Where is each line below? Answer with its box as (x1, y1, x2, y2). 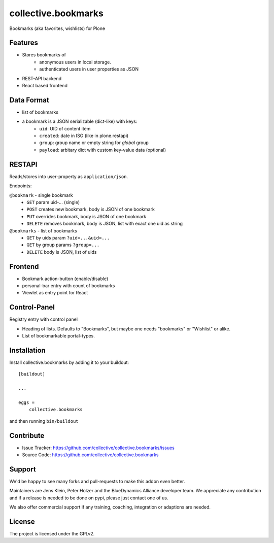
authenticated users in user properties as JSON (39, 66, 139, 72)
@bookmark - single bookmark (9, 192, 73, 198)
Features (9, 39, 38, 47)
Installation (9, 346, 46, 355)
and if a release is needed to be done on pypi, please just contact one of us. (9, 495, 168, 501)
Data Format (9, 95, 49, 104)
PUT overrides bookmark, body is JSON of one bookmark (26, 213, 147, 219)
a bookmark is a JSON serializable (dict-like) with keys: (22, 118, 138, 124)
